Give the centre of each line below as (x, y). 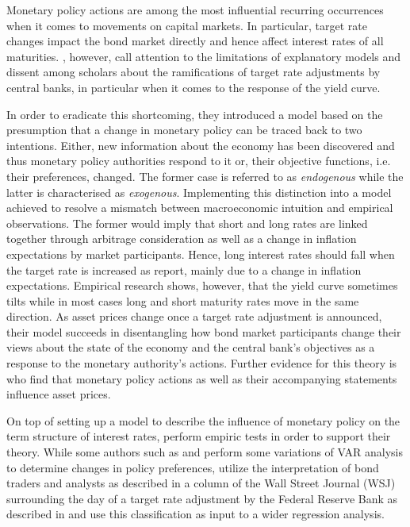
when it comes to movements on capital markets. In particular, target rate (187, 25)
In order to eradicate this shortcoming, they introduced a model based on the (195, 114)
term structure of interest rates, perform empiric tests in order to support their (199, 436)
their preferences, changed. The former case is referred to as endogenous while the (205, 176)
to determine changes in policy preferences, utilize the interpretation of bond (193, 467)
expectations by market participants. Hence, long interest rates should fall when (201, 254)
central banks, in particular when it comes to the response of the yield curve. (194, 87)
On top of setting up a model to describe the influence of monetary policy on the (203, 420)
